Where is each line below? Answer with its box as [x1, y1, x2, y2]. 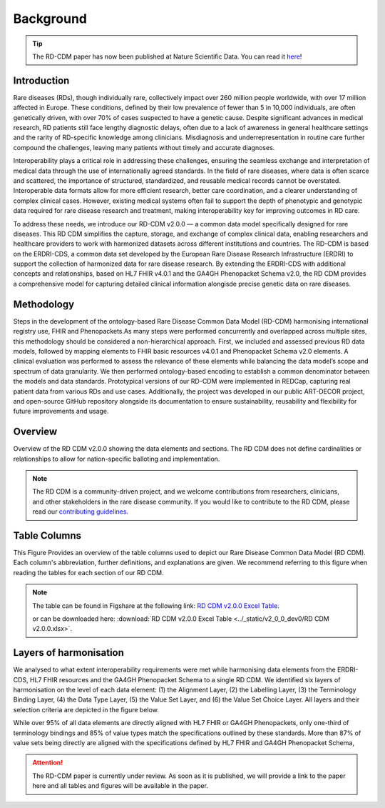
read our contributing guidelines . [32, 507, 128, 516]
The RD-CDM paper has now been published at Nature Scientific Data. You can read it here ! [32, 52, 302, 61]
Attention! [32, 758, 63, 767]
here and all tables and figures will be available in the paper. [32, 782, 208, 790]
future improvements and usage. [13, 407, 110, 416]
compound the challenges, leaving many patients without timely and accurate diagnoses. [13, 143, 275, 151]
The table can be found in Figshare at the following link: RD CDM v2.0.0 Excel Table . [32, 601, 279, 610]
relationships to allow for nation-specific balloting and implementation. [13, 454, 220, 463]
